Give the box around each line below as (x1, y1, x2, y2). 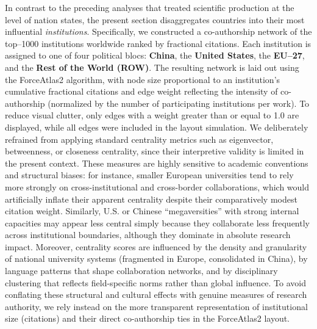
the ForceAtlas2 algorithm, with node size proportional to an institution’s (5, 73, 280, 85)
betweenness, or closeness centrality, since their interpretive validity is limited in (5, 145, 304, 157)
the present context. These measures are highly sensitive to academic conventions (5, 156, 308, 169)
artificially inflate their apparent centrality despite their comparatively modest (5, 192, 297, 205)
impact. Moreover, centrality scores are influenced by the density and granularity (5, 240, 307, 253)
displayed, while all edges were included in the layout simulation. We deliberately (5, 120, 308, 133)
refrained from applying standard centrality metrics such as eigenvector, (5, 132, 274, 145)
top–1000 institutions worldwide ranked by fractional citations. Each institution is (5, 37, 312, 49)
